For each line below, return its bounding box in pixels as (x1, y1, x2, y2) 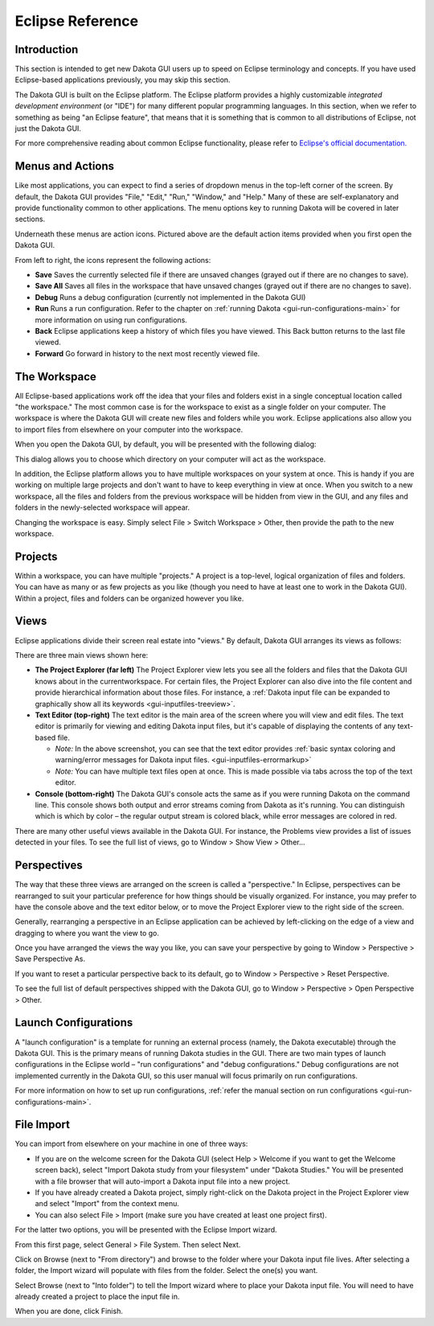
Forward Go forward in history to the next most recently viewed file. (35, 348, 260, 358)
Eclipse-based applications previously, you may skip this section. (14, 75, 231, 84)
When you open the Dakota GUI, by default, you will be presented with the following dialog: (14, 439, 317, 450)
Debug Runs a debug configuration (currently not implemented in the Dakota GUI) (35, 292, 306, 302)
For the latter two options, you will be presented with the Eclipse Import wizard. (14, 1225, 277, 1234)
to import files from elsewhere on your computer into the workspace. (14, 425, 244, 434)
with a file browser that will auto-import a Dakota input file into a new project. (35, 1176, 291, 1186)
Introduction (14, 43, 79, 56)
